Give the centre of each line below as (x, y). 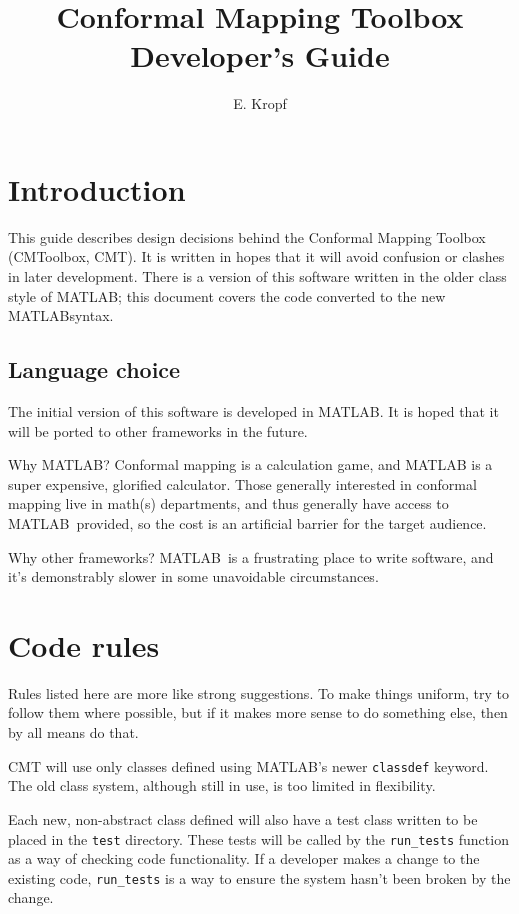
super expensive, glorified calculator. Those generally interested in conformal (242, 483)
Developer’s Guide (260, 55)
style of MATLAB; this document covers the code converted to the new (227, 295)
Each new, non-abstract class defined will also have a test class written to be (243, 818)
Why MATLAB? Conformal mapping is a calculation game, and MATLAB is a (250, 464)
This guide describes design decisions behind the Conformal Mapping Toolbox (247, 236)
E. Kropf (260, 103)
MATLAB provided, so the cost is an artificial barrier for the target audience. (247, 522)
